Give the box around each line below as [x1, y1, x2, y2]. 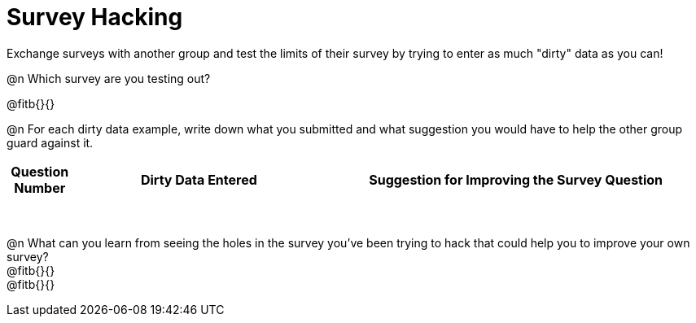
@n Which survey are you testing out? [7, 71, 211, 85]
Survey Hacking [7, 3, 183, 31]
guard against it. [7, 135, 94, 150]
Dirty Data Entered [140, 171, 257, 188]
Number [14, 179, 66, 196]
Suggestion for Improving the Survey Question [369, 171, 663, 188]
